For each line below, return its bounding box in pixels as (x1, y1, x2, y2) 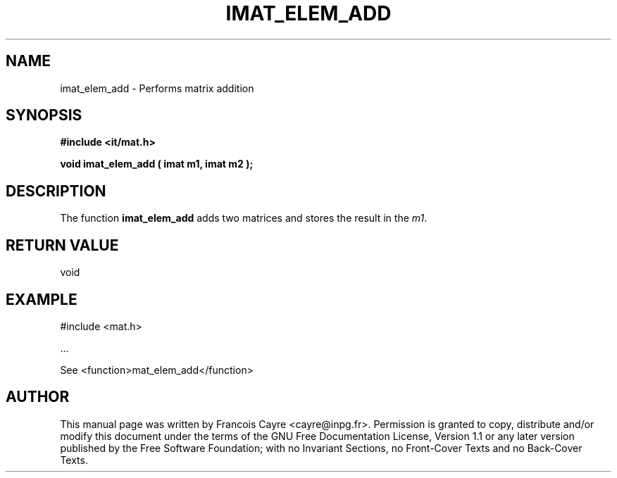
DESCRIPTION (6, 182, 106, 200)
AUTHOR (6, 388, 70, 406)
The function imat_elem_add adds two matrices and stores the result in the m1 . (60, 212, 428, 225)
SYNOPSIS (6, 106, 82, 125)
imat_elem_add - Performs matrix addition (60, 82, 254, 94)
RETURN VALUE (6, 236, 119, 254)
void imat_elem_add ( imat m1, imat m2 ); (60, 158, 254, 170)
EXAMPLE (6, 290, 77, 308)
